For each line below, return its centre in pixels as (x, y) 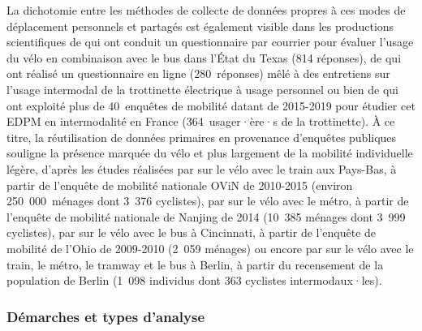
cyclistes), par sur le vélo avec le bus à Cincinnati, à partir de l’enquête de (192, 232)
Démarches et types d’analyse (106, 316)
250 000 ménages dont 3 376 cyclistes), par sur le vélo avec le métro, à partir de (208, 201)
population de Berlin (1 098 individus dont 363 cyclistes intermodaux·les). (194, 280)
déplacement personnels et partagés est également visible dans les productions (200, 26)
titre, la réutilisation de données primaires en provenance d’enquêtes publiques (202, 137)
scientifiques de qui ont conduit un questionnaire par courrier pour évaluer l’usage (210, 42)
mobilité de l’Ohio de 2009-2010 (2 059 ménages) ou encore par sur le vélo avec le (210, 248)
